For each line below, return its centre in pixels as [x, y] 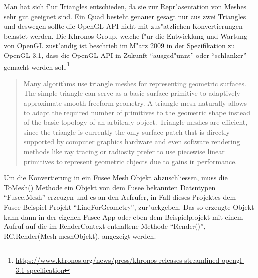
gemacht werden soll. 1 [37, 66]
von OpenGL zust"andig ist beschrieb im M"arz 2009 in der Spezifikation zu [120, 45]
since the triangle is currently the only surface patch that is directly [127, 132]
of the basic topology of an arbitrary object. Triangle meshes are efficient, [135, 122]
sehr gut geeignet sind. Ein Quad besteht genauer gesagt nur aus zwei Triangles [125, 16]
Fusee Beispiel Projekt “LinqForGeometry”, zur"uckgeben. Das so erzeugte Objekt [129, 206]
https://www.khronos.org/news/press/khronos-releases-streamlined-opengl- [130, 260]
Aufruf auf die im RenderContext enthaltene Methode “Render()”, [105, 226]
